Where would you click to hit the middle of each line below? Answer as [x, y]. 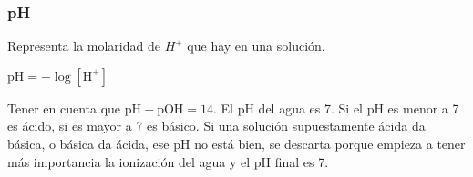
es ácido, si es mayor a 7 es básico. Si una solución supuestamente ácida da [216, 126]
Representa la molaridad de [84, 46]
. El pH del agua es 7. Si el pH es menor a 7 [336, 108]
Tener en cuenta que [64, 108]
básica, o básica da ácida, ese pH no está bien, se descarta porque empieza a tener [236, 143]
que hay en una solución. [256, 46]
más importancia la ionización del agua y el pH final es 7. [168, 161]
